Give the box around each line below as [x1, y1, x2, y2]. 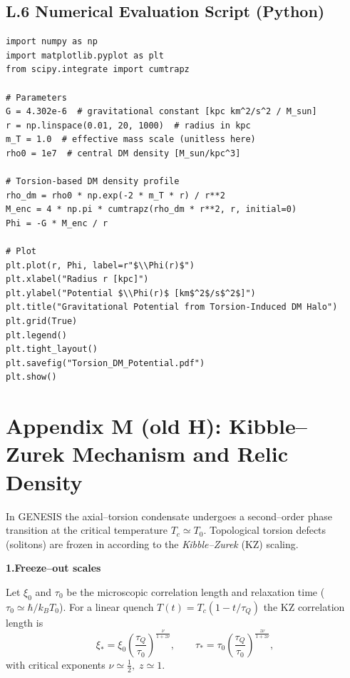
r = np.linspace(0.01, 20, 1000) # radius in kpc [6, 120, 251, 131]
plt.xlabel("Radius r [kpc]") [6, 274, 149, 285]
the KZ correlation [263, 599, 345, 614]
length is [6, 614, 43, 629]
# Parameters [6, 92, 67, 103]
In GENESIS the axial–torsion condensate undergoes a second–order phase [6, 508, 332, 523]
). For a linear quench [58, 599, 154, 614]
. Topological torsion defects [203, 522, 326, 537]
